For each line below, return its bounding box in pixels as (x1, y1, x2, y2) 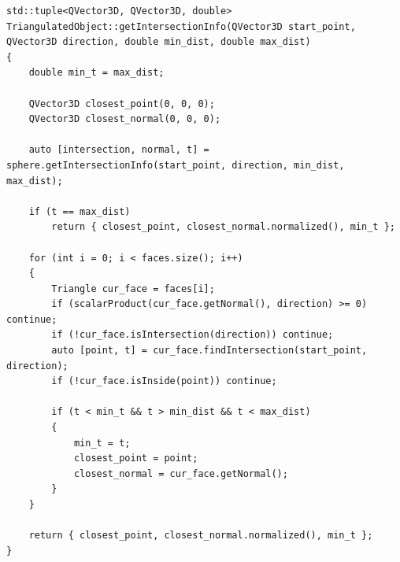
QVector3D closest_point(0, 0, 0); (28, 98, 215, 109)
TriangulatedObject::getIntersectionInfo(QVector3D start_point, (6, 20, 356, 32)
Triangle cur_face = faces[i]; (51, 283, 215, 294)
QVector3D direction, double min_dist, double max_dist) (6, 36, 311, 48)
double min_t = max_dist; (28, 67, 165, 79)
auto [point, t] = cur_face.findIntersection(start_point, (51, 345, 368, 357)
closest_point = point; (73, 453, 198, 464)
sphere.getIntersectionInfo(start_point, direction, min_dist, (6, 159, 345, 171)
